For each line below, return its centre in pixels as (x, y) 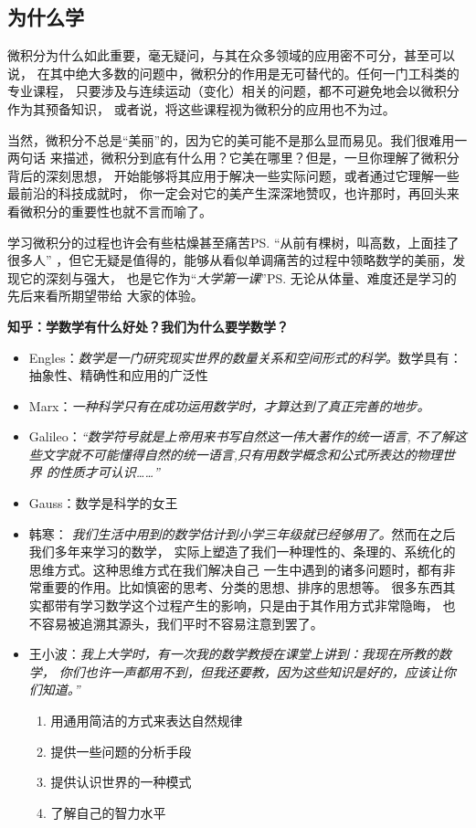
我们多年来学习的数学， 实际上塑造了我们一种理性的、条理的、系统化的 (242, 552)
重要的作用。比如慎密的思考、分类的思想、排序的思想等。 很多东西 (242, 587)
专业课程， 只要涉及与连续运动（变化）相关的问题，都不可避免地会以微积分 (233, 91)
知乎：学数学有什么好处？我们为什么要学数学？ (148, 326)
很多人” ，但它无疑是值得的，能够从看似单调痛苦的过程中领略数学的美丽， (230, 260)
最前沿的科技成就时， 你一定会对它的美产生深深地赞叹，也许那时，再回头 (227, 193)
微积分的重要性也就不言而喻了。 (116, 211)
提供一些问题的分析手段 (121, 751)
